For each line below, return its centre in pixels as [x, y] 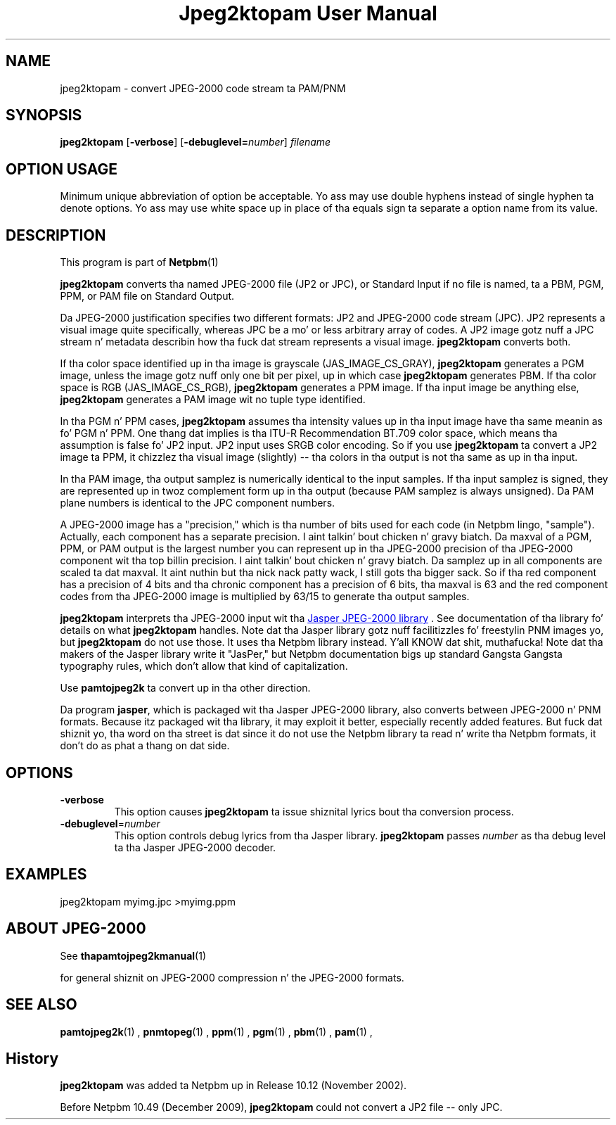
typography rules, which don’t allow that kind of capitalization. [204, 666]
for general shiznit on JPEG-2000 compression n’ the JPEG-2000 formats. [232, 977]
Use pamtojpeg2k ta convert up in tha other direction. [185, 688]
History [32, 1058]
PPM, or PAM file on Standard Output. [147, 296]
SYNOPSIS [44, 115]
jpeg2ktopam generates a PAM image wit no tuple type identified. [213, 400]
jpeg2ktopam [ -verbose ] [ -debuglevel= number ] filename [195, 142]
